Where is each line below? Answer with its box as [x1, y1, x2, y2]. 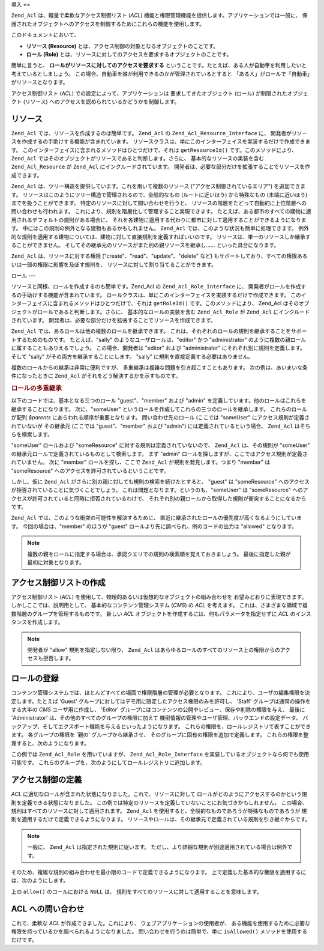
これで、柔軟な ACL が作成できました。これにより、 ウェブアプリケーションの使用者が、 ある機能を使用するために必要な [11, 919, 310, 926]
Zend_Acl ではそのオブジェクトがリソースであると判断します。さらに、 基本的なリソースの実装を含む [11, 154, 264, 162]
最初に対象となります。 [27, 559, 85, 566]
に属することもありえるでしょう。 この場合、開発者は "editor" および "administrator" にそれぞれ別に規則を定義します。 [11, 344, 306, 351]
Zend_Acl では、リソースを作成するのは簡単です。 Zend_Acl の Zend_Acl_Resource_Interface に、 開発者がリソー [11, 129, 308, 136]
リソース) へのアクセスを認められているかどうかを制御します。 [25, 98, 180, 105]
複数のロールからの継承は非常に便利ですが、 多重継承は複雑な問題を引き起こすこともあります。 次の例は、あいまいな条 [11, 363, 308, 371]
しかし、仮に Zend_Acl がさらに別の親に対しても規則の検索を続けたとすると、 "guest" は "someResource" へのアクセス [11, 478, 310, 485]
